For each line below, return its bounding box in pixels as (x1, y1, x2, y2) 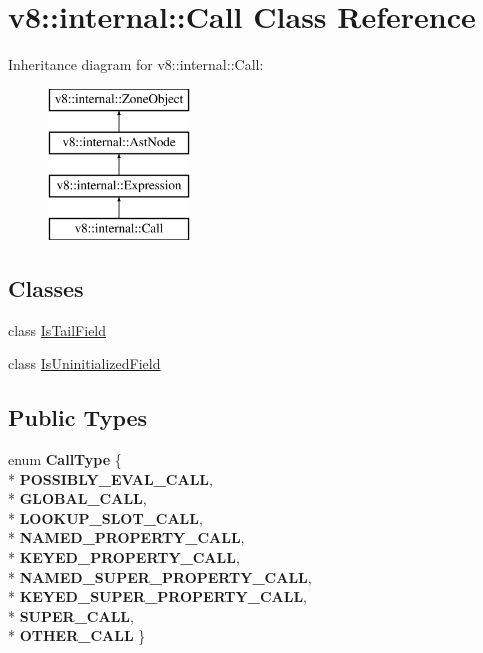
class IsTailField (8, 319, 107, 340)
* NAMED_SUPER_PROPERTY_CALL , (8, 566, 312, 587)
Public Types (8, 402, 148, 433)
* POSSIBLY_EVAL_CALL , (8, 468, 213, 489)
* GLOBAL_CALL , (8, 488, 147, 509)
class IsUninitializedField (8, 353, 161, 374)
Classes (8, 272, 84, 303)
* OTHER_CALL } (8, 625, 146, 646)
